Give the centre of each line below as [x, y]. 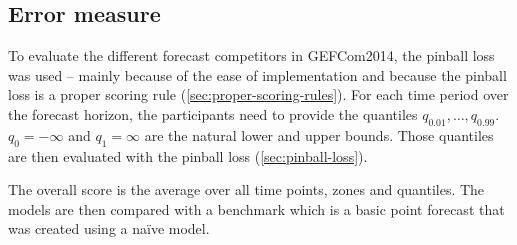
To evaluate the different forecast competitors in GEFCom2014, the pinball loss [251, 55]
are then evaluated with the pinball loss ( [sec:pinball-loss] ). [188, 155]
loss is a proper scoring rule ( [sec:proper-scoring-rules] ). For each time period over [258, 94]
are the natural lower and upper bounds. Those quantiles [319, 134]
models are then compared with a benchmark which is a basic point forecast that [256, 208]
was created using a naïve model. [109, 228]
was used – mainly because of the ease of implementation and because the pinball [257, 74]
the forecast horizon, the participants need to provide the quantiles [213, 113]
